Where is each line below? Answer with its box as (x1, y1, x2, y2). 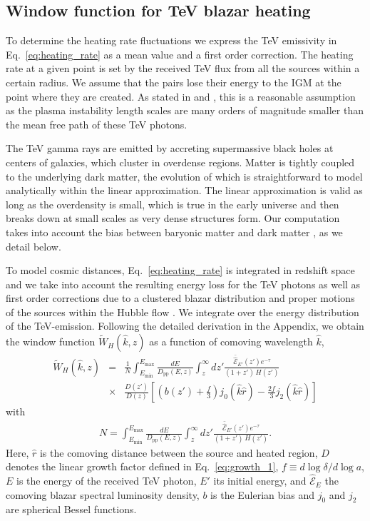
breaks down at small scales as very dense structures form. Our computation (6, 211, 340, 226)
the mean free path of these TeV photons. (6, 116, 187, 131)
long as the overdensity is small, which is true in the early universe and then (6, 196, 339, 211)
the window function (6, 334, 96, 349)
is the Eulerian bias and (210, 487, 314, 502)
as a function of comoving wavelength (149, 334, 313, 349)
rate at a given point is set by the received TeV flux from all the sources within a (6, 61, 360, 76)
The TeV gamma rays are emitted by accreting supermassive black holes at (6, 141, 334, 156)
